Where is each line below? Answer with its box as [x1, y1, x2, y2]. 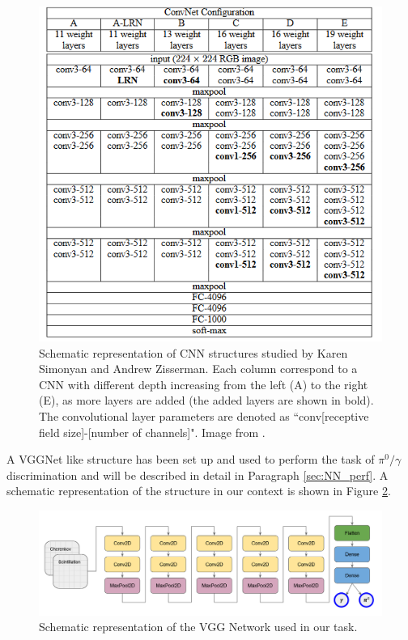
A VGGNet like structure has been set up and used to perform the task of [6, 451, 375, 468]
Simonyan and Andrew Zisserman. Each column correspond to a [39, 360, 358, 377]
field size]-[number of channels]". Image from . [39, 423, 266, 440]
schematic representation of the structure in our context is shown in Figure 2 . [6, 482, 391, 499]
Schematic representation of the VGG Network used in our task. [39, 618, 358, 635]
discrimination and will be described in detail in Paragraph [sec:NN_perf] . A [6, 466, 389, 483]
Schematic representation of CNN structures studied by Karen [39, 344, 348, 361]
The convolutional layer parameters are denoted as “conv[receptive [39, 408, 369, 425]
